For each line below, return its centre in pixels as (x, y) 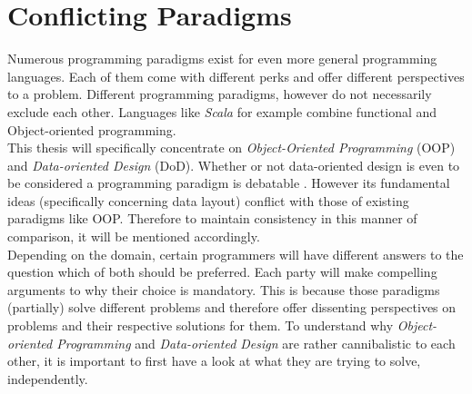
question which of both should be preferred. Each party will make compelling (222, 272)
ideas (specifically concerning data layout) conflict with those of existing (208, 200)
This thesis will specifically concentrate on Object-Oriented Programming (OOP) (231, 148)
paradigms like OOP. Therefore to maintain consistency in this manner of (212, 218)
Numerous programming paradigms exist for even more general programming (222, 59)
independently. (48, 378)
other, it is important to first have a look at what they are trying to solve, (214, 361)
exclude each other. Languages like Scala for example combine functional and (222, 111)
